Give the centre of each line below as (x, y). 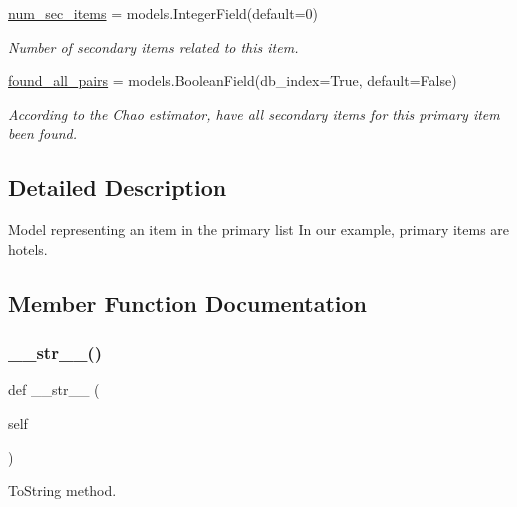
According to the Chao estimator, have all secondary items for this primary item (254, 113)
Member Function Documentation (188, 302)
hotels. (28, 248)
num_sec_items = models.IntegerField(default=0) (163, 13)
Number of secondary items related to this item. (153, 46)
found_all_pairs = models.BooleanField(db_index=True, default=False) (232, 80)
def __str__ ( (54, 389)
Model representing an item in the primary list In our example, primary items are (259, 229)
